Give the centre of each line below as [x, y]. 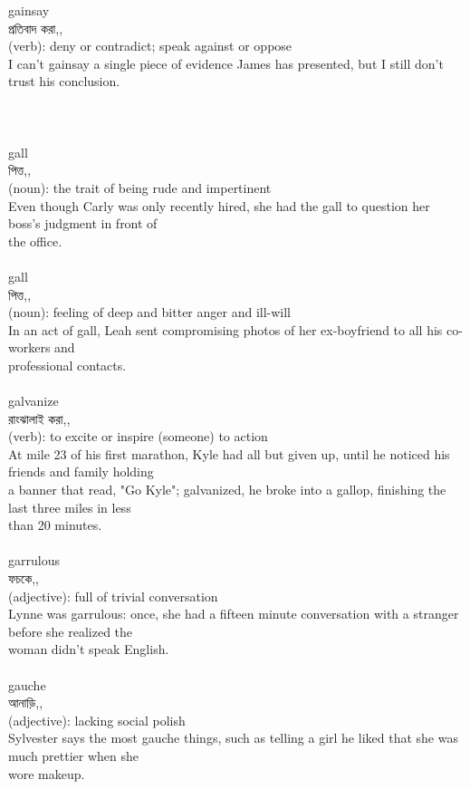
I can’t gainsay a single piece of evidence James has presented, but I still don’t [226, 63]
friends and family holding [81, 471]
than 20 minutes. [55, 525]
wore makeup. [47, 773]
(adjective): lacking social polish [97, 720]
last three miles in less [70, 507]
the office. [35, 241]
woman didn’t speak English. [89, 649]
